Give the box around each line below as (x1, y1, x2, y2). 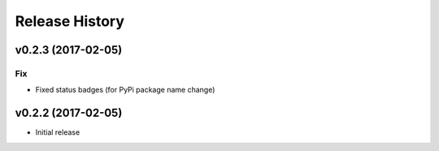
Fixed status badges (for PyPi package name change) (35, 85, 215, 95)
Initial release (35, 127, 80, 137)
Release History (15, 12, 125, 30)
